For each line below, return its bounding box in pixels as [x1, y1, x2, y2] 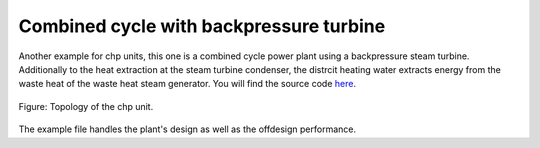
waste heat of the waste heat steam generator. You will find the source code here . [18, 78, 357, 90]
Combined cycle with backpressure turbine [18, 15, 386, 37]
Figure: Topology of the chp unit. [18, 100, 154, 112]
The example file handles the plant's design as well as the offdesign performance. [18, 123, 357, 135]
